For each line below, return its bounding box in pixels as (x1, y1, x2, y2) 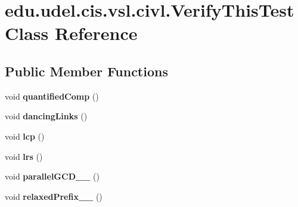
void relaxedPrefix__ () (5, 190, 103, 202)
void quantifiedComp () (5, 89, 99, 102)
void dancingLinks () (5, 110, 88, 122)
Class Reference (5, 21, 138, 45)
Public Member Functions (5, 61, 168, 80)
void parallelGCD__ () (5, 170, 100, 183)
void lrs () (5, 150, 43, 162)
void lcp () (5, 129, 45, 142)
